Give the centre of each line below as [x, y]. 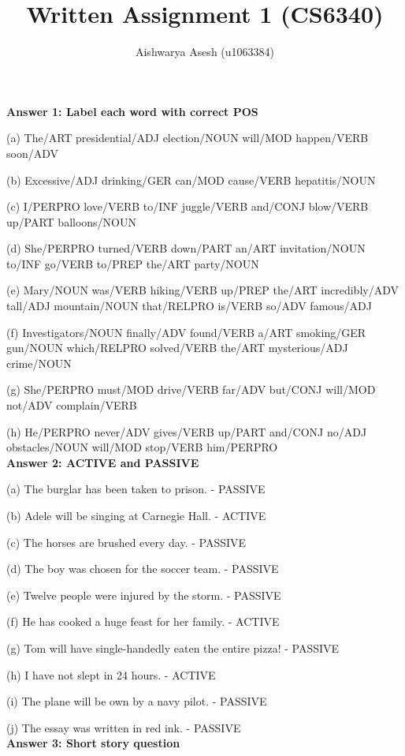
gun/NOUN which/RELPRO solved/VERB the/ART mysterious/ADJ [177, 348]
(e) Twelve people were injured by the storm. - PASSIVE [144, 595]
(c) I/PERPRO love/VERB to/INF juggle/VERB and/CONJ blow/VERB [188, 206]
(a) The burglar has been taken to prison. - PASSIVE [136, 489]
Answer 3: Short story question [93, 743]
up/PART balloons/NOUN [72, 221]
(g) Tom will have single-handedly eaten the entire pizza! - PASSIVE [173, 647]
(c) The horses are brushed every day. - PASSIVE [126, 542]
